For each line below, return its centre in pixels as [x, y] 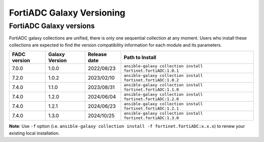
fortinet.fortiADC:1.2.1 [152, 109]
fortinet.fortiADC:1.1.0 [152, 90]
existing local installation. [34, 133]
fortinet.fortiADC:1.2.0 [152, 99]
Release [97, 55]
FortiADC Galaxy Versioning [67, 13]
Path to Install [140, 58]
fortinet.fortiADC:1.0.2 [152, 80]
